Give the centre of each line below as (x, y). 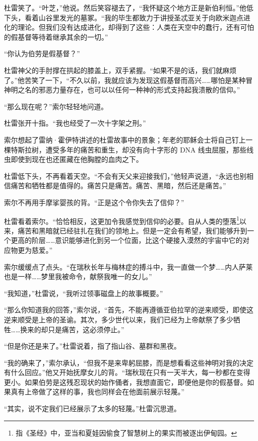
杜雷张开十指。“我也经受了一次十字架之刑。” (75, 123)
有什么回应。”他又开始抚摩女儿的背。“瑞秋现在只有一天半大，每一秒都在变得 (127, 372)
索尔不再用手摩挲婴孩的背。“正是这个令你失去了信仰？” (94, 202)
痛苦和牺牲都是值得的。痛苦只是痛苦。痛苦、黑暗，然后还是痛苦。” (118, 185)
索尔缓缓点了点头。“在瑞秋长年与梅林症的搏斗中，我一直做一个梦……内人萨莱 (129, 266)
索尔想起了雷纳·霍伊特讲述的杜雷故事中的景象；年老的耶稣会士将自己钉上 (125, 139)
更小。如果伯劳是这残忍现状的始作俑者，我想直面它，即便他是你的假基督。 (126, 382)
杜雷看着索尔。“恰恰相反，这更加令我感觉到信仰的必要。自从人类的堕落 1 (122, 220)
